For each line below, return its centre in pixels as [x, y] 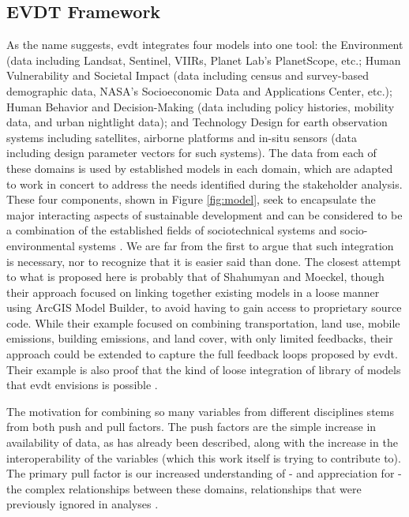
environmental [41, 245]
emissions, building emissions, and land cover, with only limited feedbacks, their [200, 338]
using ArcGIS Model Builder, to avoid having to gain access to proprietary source [204, 307]
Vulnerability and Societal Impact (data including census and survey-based [188, 75]
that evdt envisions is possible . [82, 385]
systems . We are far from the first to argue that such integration [236, 245]
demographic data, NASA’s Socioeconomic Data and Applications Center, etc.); [199, 90]
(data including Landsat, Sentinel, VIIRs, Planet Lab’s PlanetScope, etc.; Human [204, 60]
